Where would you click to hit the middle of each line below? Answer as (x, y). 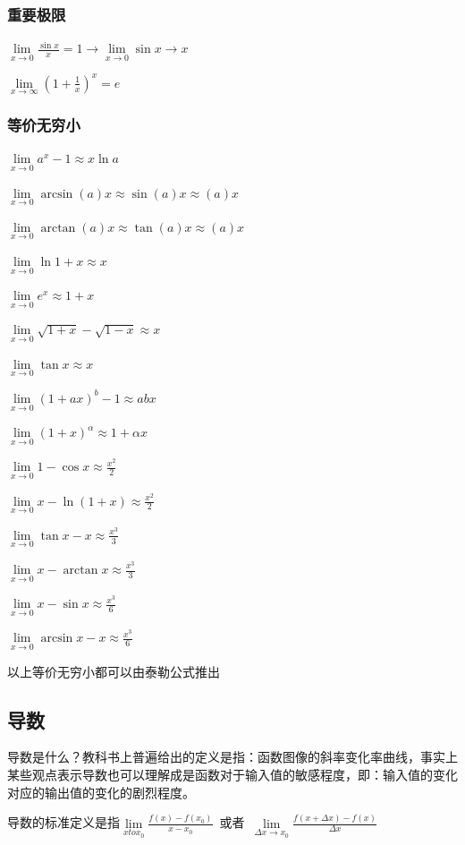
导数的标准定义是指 (63, 822)
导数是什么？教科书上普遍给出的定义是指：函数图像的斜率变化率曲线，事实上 (232, 757)
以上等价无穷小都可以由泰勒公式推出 (114, 671)
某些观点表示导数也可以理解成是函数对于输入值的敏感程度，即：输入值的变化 (232, 775)
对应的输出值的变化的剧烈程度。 (101, 792)
